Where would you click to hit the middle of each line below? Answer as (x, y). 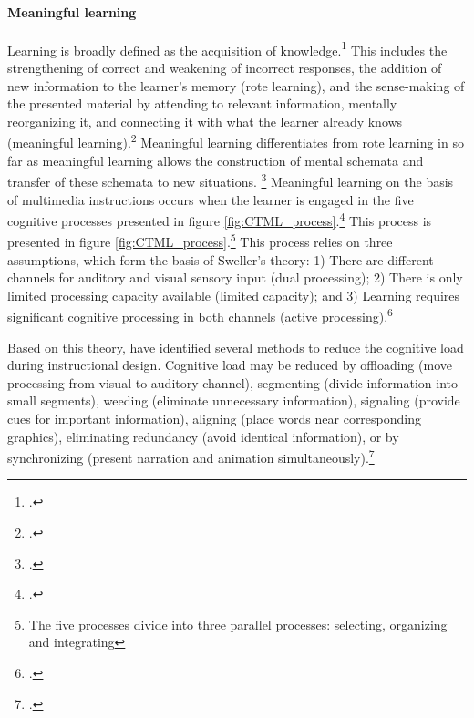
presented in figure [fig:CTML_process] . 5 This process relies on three (200, 241)
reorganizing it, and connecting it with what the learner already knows (205, 121)
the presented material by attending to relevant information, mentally (202, 103)
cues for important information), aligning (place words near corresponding (215, 419)
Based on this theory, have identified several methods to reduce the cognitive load (236, 347)
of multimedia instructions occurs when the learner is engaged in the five (211, 199)
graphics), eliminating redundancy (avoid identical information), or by (203, 436)
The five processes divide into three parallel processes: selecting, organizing (238, 624)
